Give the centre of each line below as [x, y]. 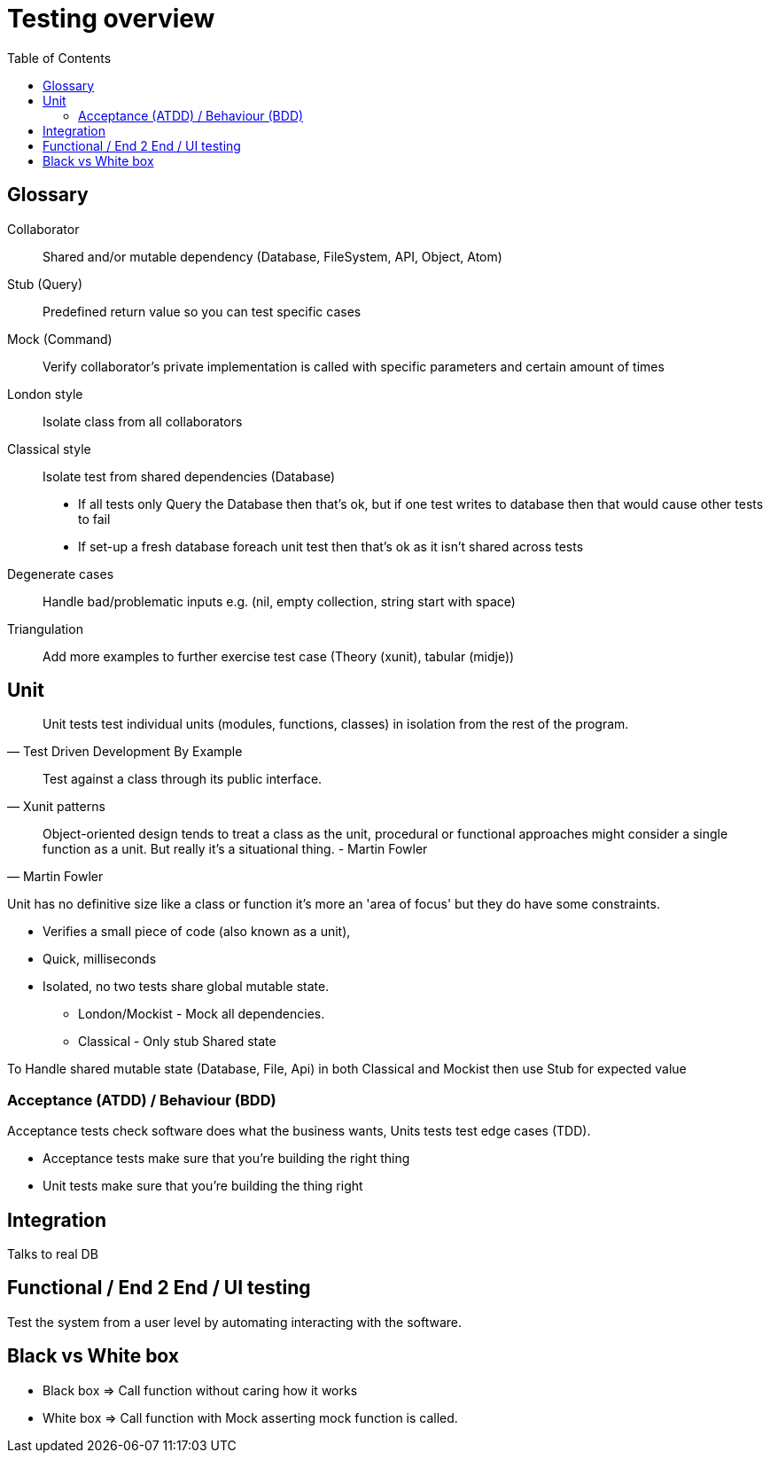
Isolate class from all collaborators [143, 421]
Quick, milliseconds [100, 959]
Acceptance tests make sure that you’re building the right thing [226, 1159]
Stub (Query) [45, 284]
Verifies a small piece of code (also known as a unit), [197, 932]
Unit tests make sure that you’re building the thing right [203, 1186]
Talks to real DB [53, 1254]
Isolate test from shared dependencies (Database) [189, 476]
